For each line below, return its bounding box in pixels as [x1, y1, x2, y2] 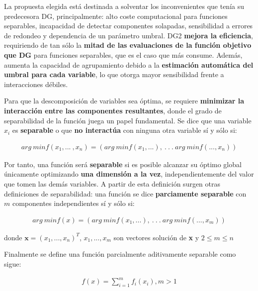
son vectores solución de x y [113, 232, 199, 242]
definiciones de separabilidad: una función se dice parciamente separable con [4, 188, 247, 198]
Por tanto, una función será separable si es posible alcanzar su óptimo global [4, 159, 242, 169]
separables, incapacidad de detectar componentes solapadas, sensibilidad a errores [4, 20, 253, 31]
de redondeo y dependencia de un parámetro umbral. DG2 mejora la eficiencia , [4, 30, 253, 40]
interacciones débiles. [4, 79, 68, 89]
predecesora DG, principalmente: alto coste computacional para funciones [4, 10, 228, 21]
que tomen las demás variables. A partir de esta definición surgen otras [4, 178, 221, 189]
